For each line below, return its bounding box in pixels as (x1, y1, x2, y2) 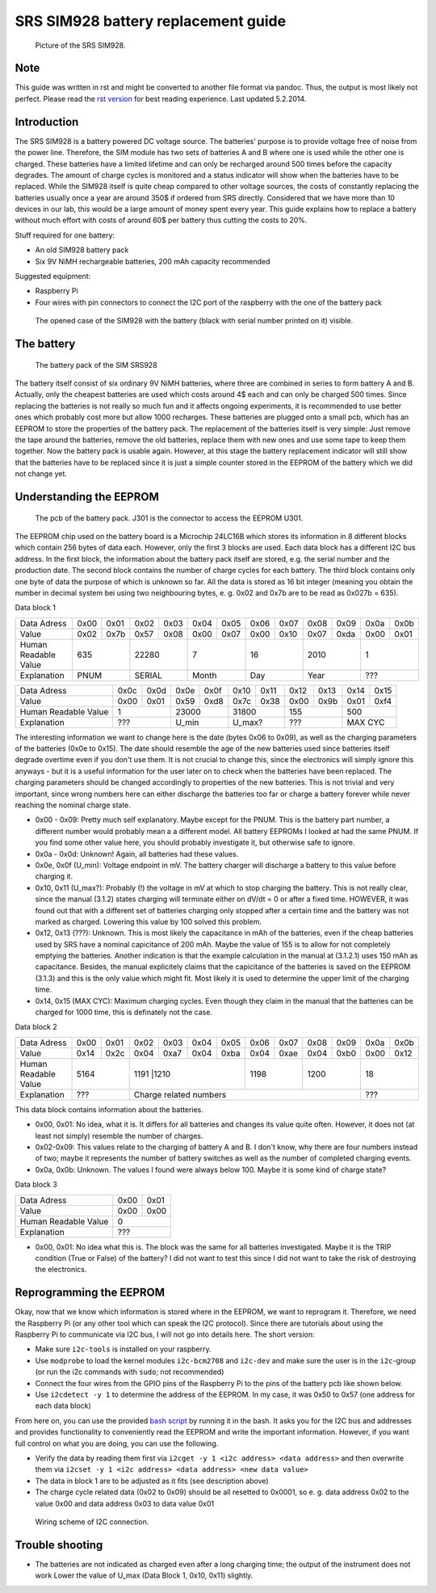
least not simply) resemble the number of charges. (35, 1131, 203, 1140)
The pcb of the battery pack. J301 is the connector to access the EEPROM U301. (35, 513, 304, 523)
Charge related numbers (133, 1089, 227, 1100)
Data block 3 (15, 1180, 58, 1190)
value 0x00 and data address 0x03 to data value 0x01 (35, 1498, 214, 1508)
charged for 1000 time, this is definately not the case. (35, 1007, 213, 1018)
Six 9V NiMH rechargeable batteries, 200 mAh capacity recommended (35, 256, 270, 266)
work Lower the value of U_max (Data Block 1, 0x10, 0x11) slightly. (35, 1570, 254, 1580)
